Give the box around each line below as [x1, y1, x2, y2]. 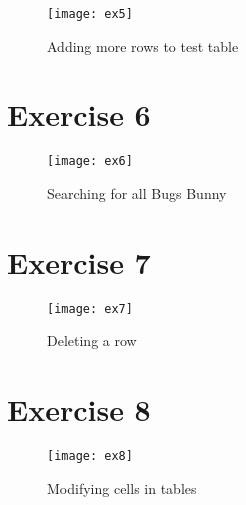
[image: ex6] [47, 154, 133, 169]
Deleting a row [47, 330, 137, 351]
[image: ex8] [47, 449, 133, 464]
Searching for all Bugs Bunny [47, 183, 227, 204]
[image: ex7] [47, 301, 133, 316]
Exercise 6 [7, 94, 151, 135]
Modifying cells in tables [47, 477, 197, 498]
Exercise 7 [7, 241, 151, 282]
